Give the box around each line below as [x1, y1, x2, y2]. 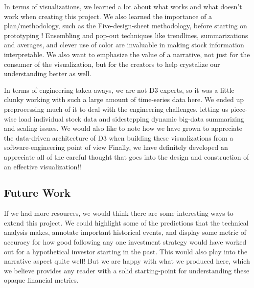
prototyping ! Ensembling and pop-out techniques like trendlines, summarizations [4, 30, 248, 40]
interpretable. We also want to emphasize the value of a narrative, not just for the [4, 49, 250, 59]
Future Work [4, 185, 71, 200]
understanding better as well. [4, 68, 92, 79]
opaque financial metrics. [4, 275, 79, 285]
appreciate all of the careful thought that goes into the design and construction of [4, 151, 249, 162]
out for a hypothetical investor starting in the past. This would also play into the [4, 246, 248, 256]
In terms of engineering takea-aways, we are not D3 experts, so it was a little [4, 84, 234, 95]
